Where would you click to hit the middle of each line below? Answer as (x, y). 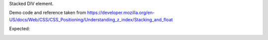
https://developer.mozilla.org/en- (121, 13)
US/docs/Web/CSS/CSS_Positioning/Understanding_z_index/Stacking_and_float (91, 19)
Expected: (20, 29)
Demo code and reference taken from (48, 13)
